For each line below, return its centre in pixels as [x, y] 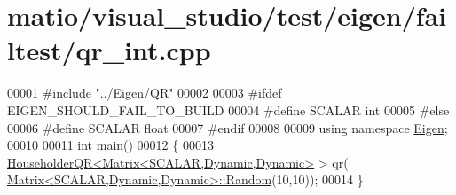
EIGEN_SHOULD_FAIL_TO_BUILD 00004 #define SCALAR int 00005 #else [228, 109]
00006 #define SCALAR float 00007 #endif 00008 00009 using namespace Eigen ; [228, 127]
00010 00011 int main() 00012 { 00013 [110, 145]
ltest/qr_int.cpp [109, 50]
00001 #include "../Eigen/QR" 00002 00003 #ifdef [145, 93]
